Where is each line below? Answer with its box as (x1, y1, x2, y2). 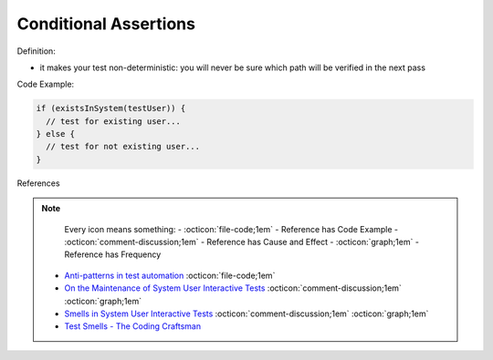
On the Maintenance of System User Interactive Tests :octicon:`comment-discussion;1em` (64, 283, 402, 293)
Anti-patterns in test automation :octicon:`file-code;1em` (64, 270, 276, 281)
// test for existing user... (46, 116, 182, 127)
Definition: (16, 46, 57, 57)
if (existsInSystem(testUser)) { (36, 103, 186, 114)
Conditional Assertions (16, 14, 196, 34)
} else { (36, 129, 76, 139)
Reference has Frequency (64, 249, 162, 260)
